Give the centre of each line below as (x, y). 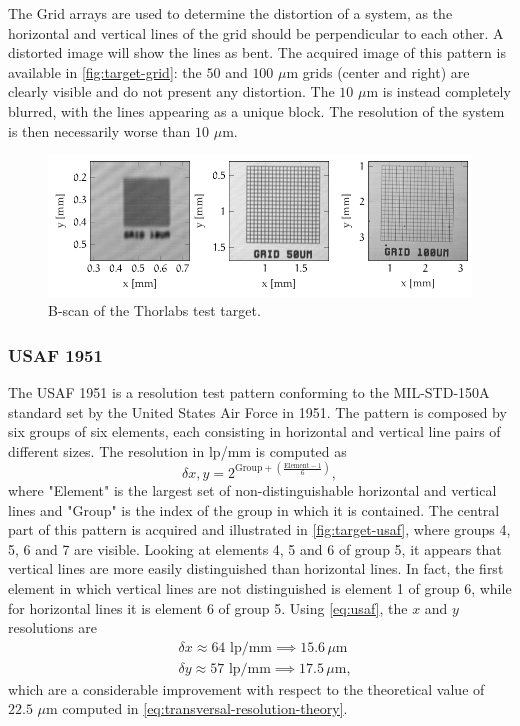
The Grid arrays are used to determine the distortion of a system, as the (230, 13)
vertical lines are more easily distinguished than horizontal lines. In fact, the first (256, 568)
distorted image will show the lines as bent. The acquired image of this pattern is (257, 52)
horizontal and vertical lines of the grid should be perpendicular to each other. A (256, 32)
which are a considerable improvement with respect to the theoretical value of (246, 688)
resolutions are (52, 627)
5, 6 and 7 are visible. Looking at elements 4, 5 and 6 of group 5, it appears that (255, 548)
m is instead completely (438, 91)
